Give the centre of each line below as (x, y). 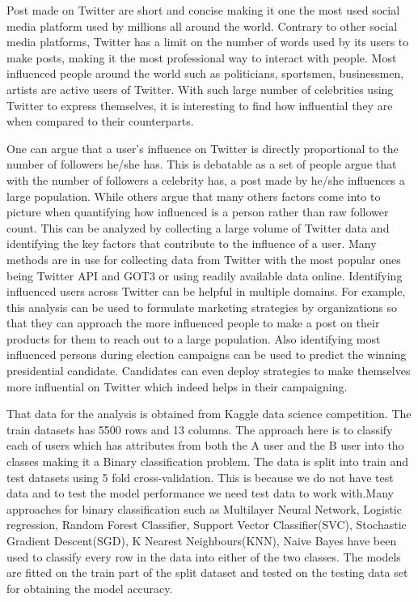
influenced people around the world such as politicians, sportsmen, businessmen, (205, 73)
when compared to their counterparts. (100, 121)
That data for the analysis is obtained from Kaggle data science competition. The (209, 414)
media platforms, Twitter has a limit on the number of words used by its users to (208, 42)
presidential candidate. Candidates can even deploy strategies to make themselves (209, 371)
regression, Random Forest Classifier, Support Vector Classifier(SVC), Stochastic (207, 525)
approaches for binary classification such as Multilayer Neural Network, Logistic (204, 508)
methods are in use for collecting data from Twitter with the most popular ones (204, 259)
